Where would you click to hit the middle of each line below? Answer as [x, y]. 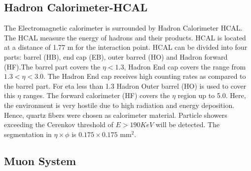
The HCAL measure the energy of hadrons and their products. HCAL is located [125, 37]
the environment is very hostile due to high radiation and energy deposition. [119, 105]
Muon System [40, 160]
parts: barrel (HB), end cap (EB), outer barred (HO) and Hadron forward [116, 56]
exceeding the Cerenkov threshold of [59, 124]
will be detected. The [188, 124]
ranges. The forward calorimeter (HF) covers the [96, 95]
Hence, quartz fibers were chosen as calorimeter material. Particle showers [116, 115]
